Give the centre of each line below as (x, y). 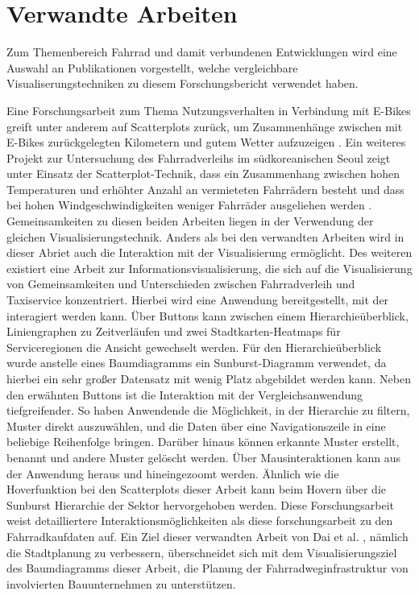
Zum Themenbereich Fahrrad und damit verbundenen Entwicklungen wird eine (202, 52)
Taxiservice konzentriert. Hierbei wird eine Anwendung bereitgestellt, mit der (198, 300)
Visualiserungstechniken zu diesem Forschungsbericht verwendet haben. (183, 83)
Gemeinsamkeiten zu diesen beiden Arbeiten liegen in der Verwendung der (190, 221)
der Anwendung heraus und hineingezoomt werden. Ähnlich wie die (173, 473)
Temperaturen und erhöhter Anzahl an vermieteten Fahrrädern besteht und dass (205, 189)
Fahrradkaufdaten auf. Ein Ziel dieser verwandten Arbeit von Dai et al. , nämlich (207, 536)
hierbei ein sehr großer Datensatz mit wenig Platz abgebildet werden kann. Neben (209, 378)
